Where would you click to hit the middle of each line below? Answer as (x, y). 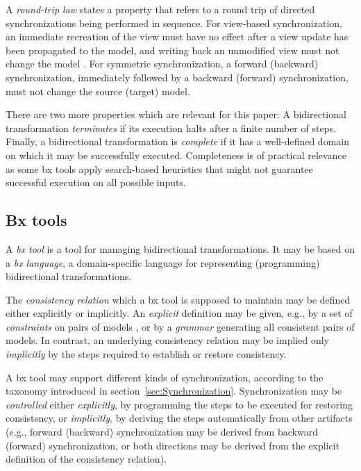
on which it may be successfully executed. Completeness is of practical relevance (176, 155)
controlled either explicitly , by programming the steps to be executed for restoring (179, 404)
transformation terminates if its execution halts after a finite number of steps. (171, 127)
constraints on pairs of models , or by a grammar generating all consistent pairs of (180, 326)
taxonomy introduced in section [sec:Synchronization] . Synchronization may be (174, 391)
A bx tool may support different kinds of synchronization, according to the (165, 377)
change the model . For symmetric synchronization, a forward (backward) (162, 64)
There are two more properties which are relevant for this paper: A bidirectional (176, 114)
